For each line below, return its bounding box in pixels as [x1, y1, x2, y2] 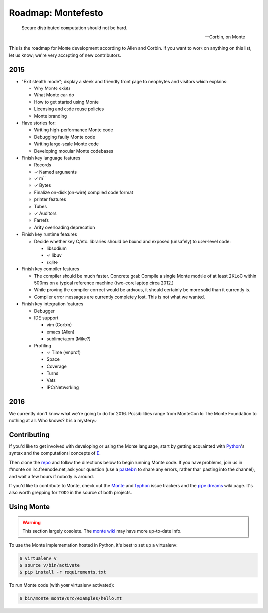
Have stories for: [21, 120, 56, 126]
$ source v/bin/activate [19, 562, 80, 568]
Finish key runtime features [21, 231, 77, 237]
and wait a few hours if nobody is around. [9, 473, 94, 479]
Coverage [46, 363, 67, 369]
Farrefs [34, 217, 49, 223]
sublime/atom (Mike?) [46, 336, 91, 342]
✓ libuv [46, 252, 62, 258]
